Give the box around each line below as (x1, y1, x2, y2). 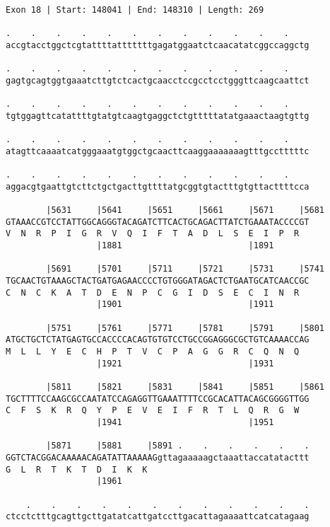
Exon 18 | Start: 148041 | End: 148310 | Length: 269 (6, 5, 264, 15)
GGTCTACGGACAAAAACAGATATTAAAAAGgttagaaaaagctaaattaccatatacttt (6, 452, 310, 463)
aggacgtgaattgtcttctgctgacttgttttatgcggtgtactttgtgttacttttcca (6, 181, 310, 192)
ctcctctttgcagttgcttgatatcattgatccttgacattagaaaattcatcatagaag (6, 511, 310, 522)
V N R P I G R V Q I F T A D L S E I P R (6, 228, 300, 239)
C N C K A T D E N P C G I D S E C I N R (6, 287, 300, 298)
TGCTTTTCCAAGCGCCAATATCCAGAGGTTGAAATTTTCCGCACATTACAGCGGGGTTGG (6, 393, 310, 404)
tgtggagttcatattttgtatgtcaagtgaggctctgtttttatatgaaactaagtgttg (6, 110, 310, 121)
